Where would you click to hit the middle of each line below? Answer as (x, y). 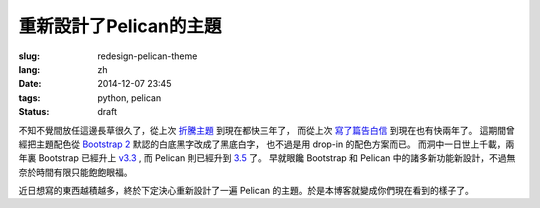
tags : (29, 97)
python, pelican (129, 97)
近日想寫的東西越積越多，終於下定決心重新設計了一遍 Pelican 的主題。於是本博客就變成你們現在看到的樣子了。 (246, 191)
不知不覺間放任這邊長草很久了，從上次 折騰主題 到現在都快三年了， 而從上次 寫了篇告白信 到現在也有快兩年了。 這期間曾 (266, 130)
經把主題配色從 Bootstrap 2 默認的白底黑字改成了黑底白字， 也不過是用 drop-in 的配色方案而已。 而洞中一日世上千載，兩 (266, 144)
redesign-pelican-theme (147, 56)
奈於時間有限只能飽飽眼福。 (75, 172)
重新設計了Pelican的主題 (120, 26)
